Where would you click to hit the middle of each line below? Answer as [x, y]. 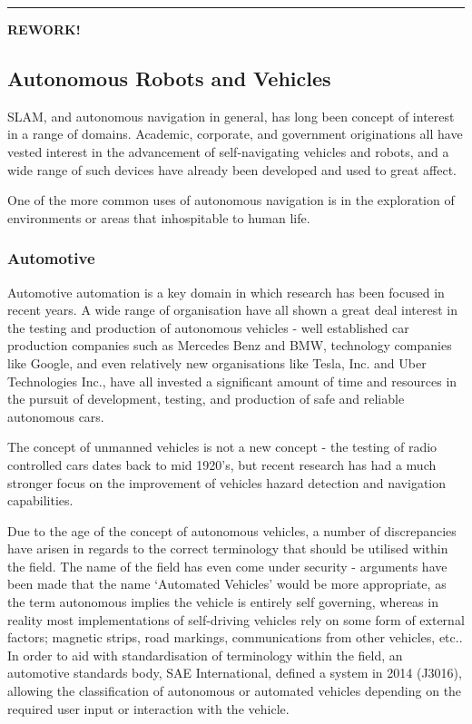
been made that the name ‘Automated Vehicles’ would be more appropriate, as [227, 584]
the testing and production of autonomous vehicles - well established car [208, 327]
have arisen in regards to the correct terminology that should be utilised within [228, 548]
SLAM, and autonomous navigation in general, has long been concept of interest [231, 116]
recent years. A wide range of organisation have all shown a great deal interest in [232, 310]
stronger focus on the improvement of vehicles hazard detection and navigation [226, 482]
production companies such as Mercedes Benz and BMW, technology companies [230, 345]
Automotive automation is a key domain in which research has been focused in [226, 292]
